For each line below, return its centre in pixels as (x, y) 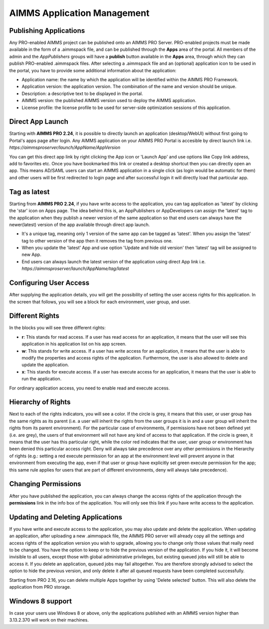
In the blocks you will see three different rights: (57, 328)
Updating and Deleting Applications (66, 517)
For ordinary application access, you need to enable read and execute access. (90, 388)
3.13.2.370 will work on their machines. (49, 620)
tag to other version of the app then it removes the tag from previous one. (97, 241)
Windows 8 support (41, 601)
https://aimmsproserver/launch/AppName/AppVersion (65, 147)
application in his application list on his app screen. (74, 344)
